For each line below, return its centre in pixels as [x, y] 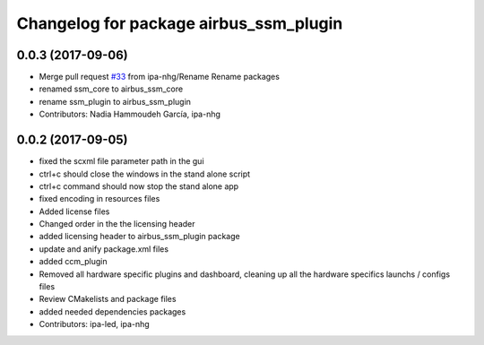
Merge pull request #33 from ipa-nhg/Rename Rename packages [159, 77]
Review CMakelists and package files [108, 299]
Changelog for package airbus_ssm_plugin [180, 23]
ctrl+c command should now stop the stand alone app [139, 186]
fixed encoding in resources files [99, 199]
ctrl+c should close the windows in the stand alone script [145, 174]
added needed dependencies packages [112, 311]
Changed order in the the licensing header [117, 224]
